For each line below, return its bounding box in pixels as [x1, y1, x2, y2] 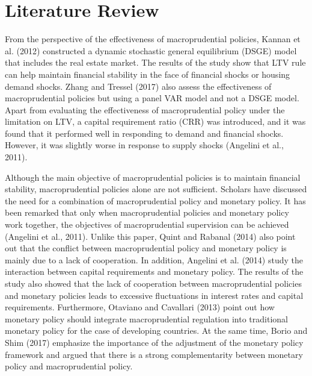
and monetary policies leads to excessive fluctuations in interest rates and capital [5, 289, 304, 301]
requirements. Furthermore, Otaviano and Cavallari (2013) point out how [5, 301, 275, 313]
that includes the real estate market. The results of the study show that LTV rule [5, 56, 306, 69]
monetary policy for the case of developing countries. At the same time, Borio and [5, 324, 308, 337]
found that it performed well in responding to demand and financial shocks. [5, 127, 284, 139]
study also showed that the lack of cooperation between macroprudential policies [5, 277, 302, 289]
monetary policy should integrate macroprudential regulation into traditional [5, 312, 288, 325]
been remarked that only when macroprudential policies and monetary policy [5, 206, 289, 219]
